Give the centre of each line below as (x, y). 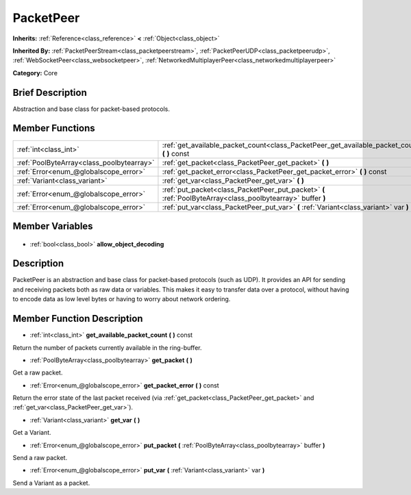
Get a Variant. (32, 433)
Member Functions (54, 128)
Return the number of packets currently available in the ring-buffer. (107, 347)
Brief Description (50, 92)
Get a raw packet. (38, 372)
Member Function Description (78, 319)
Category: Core (35, 73)
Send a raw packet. (40, 458)
